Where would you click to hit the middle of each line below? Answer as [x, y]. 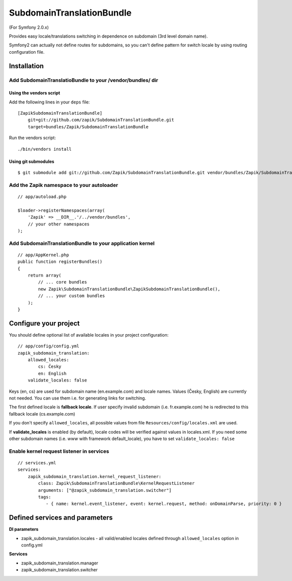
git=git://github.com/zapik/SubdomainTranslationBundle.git [101, 120]
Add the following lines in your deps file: [49, 102]
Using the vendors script [35, 93]
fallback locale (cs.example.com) [42, 414]
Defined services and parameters [61, 518]
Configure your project [44, 323]
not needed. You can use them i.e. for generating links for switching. [77, 398]
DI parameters [24, 529]
